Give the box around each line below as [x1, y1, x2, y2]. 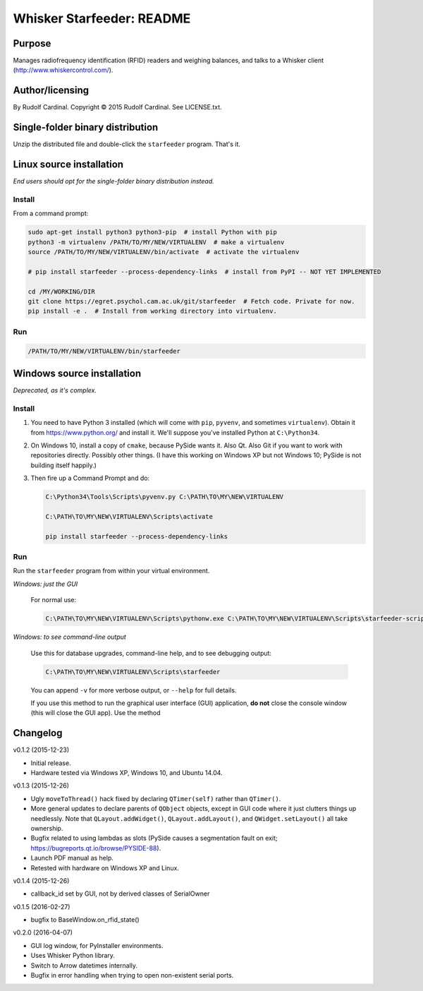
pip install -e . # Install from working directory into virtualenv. [27, 307, 278, 316]
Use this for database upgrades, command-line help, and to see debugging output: [30, 649, 271, 657]
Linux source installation [13, 159, 123, 171]
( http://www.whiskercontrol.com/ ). [13, 66, 114, 74]
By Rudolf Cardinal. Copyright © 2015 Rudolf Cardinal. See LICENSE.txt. [13, 103, 222, 112]
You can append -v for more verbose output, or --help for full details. [30, 685, 237, 695]
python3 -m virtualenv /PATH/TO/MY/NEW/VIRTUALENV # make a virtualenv [27, 238, 285, 246]
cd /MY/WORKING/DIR [27, 287, 95, 296]
